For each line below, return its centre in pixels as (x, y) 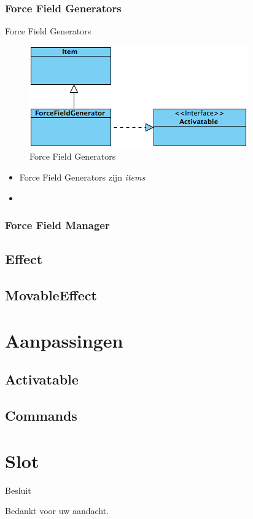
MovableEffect (51, 295)
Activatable (42, 379)
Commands (41, 416)
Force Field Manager (57, 225)
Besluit (18, 490)
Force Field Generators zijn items (82, 177)
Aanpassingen (64, 340)
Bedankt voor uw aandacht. (57, 511)
